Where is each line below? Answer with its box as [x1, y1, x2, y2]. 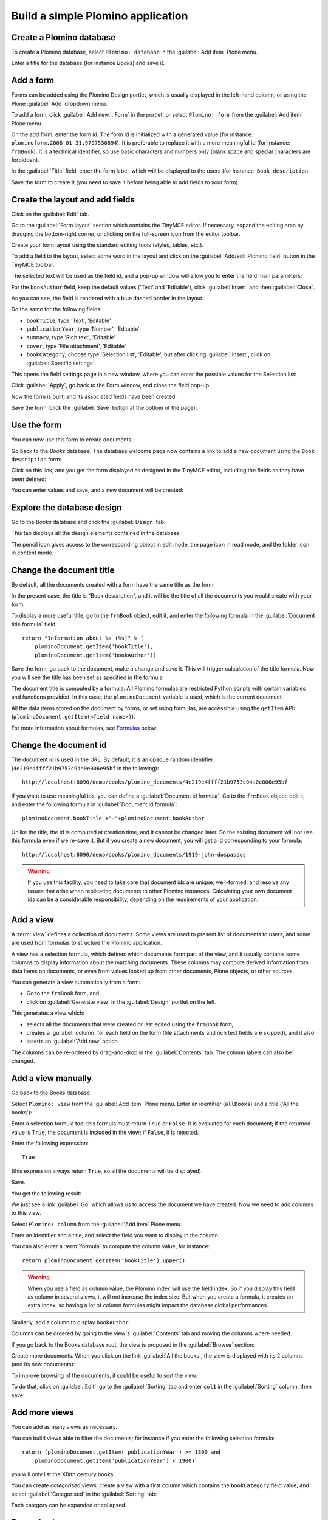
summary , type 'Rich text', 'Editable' [26, 334, 116, 341]
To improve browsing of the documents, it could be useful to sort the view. [11, 1372, 197, 1379]
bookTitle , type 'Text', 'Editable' [26, 317, 111, 324]
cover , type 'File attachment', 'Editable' [26, 342, 126, 350]
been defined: [11, 475, 47, 483]
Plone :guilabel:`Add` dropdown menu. [11, 100, 108, 107]
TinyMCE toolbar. [11, 261, 55, 268]
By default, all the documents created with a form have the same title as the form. [11, 581, 216, 589]
